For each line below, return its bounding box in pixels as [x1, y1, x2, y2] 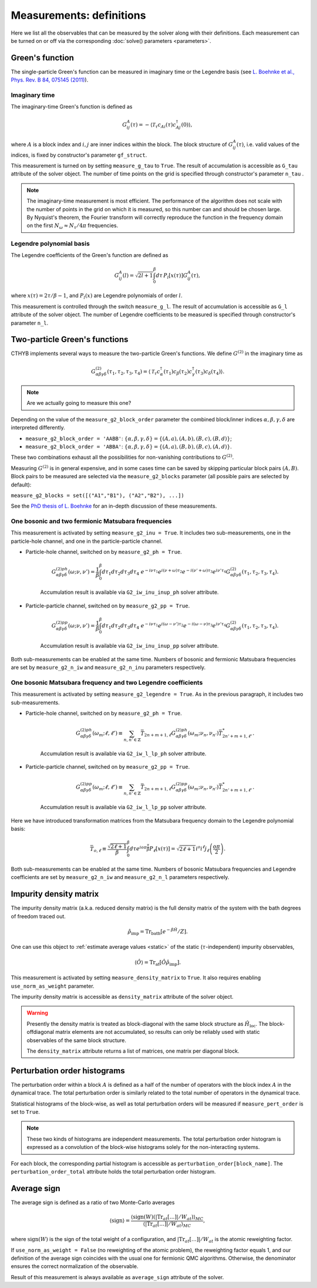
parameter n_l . [11, 319, 49, 326]
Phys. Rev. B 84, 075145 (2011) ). [11, 76, 89, 83]
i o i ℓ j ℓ [195, 844, 210, 854]
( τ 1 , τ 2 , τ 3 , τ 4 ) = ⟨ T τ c [106, 368, 161, 376]
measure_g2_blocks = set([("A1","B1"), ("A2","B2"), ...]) [11, 492, 185, 499]
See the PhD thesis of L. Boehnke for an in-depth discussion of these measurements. [11, 502, 217, 510]
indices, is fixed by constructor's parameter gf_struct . [11, 151, 147, 158]
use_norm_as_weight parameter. [11, 982, 95, 989]
